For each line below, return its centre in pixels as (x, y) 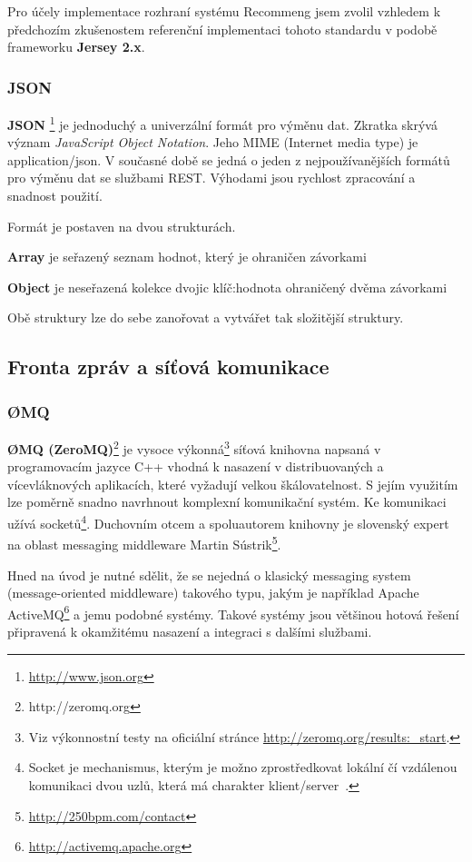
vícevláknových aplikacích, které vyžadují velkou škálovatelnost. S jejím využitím (233, 484)
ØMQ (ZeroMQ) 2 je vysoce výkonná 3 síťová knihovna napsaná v (194, 447)
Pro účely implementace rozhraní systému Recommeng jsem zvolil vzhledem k (224, 11)
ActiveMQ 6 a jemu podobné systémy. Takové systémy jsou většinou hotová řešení (233, 612)
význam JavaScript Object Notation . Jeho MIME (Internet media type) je (213, 142)
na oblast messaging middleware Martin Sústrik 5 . (144, 543)
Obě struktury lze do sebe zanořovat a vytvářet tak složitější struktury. (206, 317)
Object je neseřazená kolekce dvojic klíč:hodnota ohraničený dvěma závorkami (227, 287)
